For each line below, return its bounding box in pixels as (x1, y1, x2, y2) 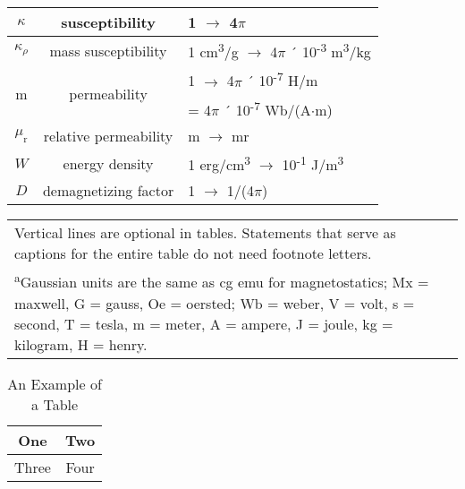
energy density (63, 152, 154, 174)
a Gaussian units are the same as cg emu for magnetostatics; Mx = (14, 269, 429, 293)
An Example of (7, 373, 102, 394)
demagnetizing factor (42, 180, 174, 202)
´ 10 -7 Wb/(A (224, 96, 311, 120)
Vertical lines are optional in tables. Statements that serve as (14, 222, 396, 244)
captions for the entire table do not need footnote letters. (14, 243, 372, 264)
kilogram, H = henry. (14, 333, 148, 355)
